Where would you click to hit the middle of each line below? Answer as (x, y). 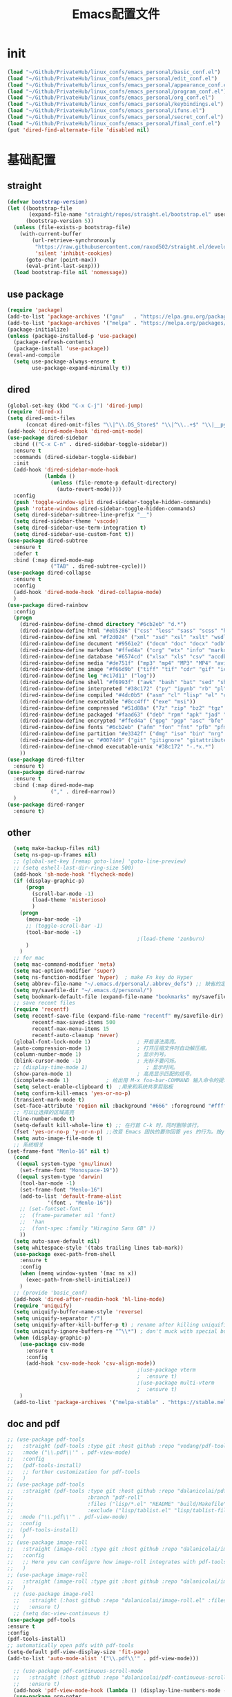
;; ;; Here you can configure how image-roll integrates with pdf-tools (117, 1562)
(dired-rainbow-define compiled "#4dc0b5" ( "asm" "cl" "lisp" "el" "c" (125, 695)
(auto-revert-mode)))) (89, 489)
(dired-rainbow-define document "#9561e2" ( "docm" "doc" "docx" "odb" (123, 644)
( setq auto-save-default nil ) (57, 1241)
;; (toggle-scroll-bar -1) (64, 926)
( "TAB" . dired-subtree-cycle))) (99, 566)
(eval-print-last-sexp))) (62, 266)
